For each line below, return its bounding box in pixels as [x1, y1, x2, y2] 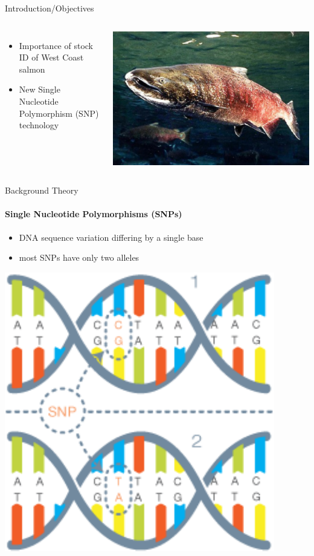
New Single [19, 83, 60, 96]
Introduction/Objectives [5, 2, 94, 14]
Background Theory [5, 184, 78, 197]
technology [19, 119, 59, 131]
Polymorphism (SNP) [19, 106, 99, 119]
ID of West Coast [19, 51, 84, 64]
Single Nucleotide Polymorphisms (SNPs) [5, 208, 182, 220]
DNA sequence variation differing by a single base [19, 231, 203, 243]
